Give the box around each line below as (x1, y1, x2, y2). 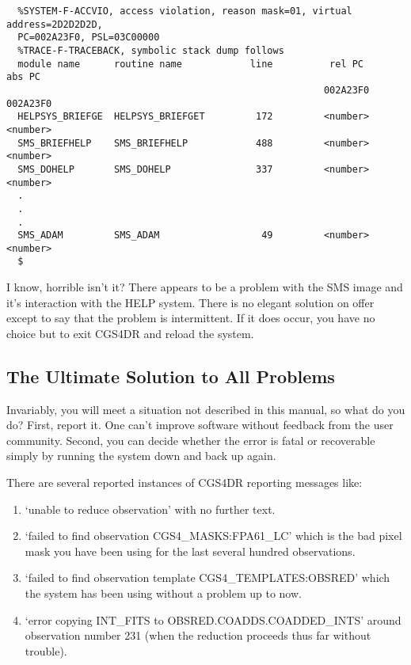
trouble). (25, 642, 67, 659)
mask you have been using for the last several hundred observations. (25, 542, 356, 559)
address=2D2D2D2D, (6, 18, 103, 30)
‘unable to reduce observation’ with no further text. (25, 500, 276, 517)
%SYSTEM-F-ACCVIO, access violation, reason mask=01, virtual (17, 6, 352, 17)
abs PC (6, 71, 40, 83)
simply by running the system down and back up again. (6, 447, 276, 464)
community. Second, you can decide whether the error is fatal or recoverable (6, 431, 375, 448)
